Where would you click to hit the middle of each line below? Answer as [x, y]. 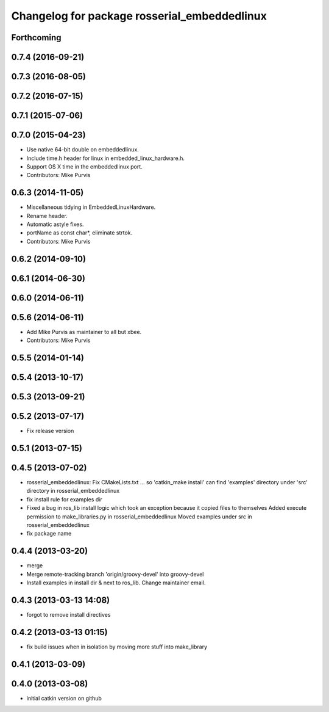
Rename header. [47, 216]
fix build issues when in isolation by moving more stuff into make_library [117, 647]
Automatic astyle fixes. [55, 224]
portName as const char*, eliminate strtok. [80, 233]
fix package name [49, 534]
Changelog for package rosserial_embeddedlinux [139, 16]
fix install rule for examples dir [65, 499]
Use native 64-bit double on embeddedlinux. [83, 150]
